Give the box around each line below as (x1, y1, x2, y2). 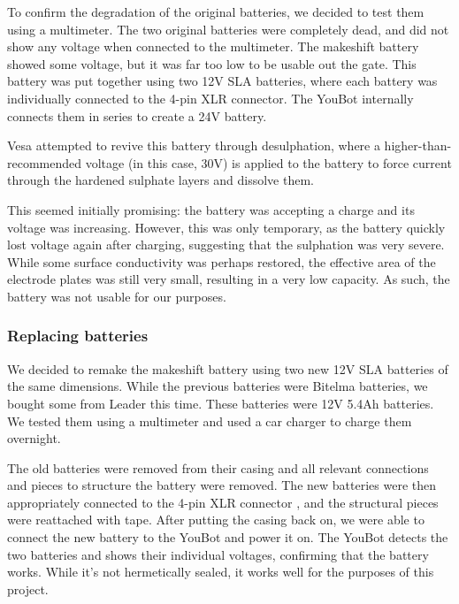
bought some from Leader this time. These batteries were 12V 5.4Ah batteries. (7, 394, 434, 412)
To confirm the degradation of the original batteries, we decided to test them (7, 3, 425, 20)
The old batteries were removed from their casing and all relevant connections (7, 458, 429, 477)
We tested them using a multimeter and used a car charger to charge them (7, 411, 412, 430)
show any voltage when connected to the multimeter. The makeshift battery (7, 37, 419, 56)
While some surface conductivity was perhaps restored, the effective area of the (7, 252, 436, 271)
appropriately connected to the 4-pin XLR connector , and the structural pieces (7, 493, 439, 511)
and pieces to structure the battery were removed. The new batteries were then (7, 476, 436, 494)
